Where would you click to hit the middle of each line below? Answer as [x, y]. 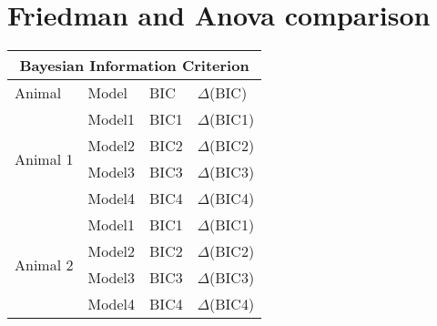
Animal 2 [44, 264]
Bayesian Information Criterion [134, 66]
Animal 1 [44, 158]
